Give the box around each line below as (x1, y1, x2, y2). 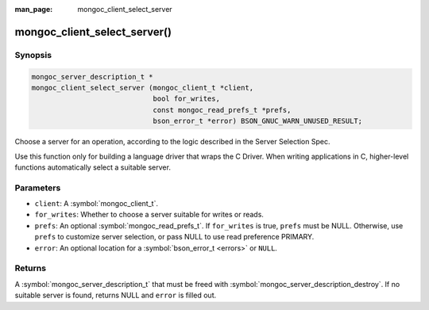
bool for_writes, (153, 94, 220, 103)
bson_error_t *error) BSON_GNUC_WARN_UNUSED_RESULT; (153, 117, 363, 126)
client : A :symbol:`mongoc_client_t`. (34, 199, 159, 209)
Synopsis (14, 49, 52, 60)
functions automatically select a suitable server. (14, 163, 171, 172)
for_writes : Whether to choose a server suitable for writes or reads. (34, 210, 264, 220)
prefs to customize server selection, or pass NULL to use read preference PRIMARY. (34, 232, 315, 242)
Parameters (14, 182, 61, 193)
